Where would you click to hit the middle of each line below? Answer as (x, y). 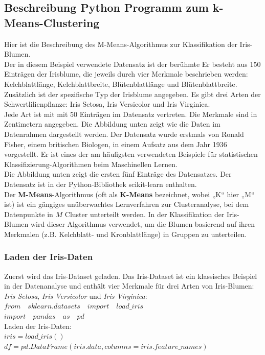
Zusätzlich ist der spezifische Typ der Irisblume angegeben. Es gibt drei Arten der (132, 94)
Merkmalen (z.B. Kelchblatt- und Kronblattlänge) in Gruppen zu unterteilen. (126, 234)
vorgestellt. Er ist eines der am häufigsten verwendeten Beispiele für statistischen (131, 154)
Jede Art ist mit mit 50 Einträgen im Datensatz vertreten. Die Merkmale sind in (131, 114)
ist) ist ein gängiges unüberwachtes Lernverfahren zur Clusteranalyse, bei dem (127, 204)
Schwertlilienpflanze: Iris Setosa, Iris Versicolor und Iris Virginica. (107, 104)
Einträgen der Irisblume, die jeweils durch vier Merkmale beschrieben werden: (126, 74)
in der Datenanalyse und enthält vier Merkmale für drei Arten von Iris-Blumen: (129, 286)
